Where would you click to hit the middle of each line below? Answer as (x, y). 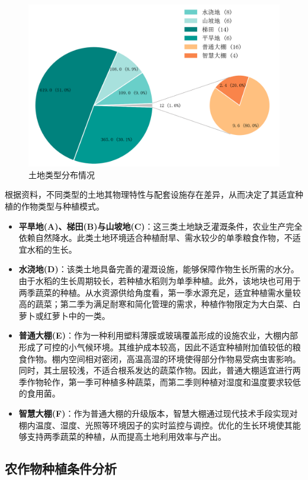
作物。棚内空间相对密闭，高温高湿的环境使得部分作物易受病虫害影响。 (164, 358)
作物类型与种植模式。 (62, 206)
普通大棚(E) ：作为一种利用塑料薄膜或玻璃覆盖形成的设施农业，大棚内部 (158, 335)
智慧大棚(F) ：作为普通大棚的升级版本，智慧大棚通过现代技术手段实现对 (158, 413)
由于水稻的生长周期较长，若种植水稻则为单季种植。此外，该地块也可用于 (160, 281)
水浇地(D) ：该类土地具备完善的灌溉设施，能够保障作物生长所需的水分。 (159, 269)
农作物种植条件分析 (61, 468)
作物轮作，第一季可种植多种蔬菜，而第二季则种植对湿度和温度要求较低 (164, 381)
